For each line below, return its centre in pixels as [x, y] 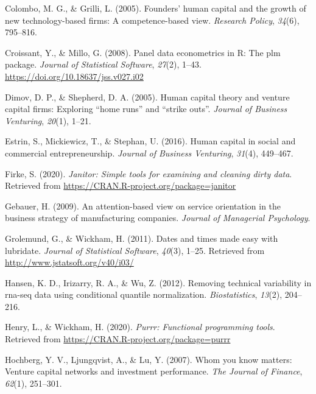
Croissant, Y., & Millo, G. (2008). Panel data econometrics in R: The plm [143, 52]
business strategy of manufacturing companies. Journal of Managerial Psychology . [158, 218]
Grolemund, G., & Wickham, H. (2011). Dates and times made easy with [142, 238]
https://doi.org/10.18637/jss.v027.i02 [74, 76]
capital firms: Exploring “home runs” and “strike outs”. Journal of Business [146, 109]
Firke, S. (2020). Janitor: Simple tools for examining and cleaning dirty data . [149, 173]
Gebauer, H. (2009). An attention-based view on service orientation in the [143, 206]
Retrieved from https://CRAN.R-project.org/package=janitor [121, 185]
